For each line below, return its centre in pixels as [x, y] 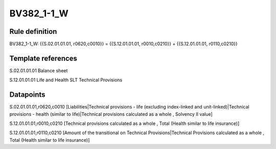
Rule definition [33, 31]
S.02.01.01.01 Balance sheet [39, 70]
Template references [43, 58]
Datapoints [27, 95]
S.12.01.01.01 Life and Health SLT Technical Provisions [66, 80]
